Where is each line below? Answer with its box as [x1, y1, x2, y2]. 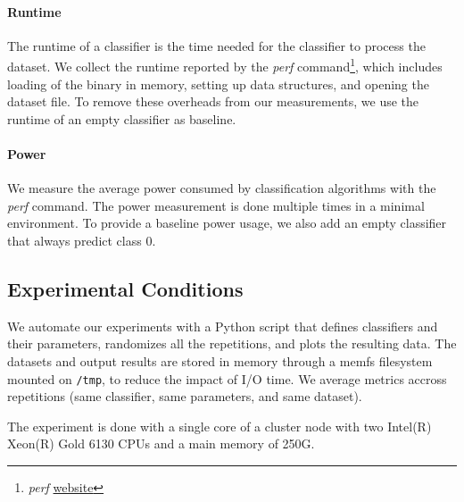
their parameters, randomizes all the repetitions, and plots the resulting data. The [7, 334, 457, 353]
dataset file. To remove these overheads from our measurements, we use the [7, 92, 419, 111]
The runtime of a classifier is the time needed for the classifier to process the [7, 36, 426, 54]
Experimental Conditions [7, 274, 244, 302]
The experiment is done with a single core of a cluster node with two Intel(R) [7, 416, 432, 435]
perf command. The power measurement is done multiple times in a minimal [7, 196, 425, 214]
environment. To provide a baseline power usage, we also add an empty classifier [7, 213, 447, 232]
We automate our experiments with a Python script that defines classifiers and [7, 316, 438, 335]
